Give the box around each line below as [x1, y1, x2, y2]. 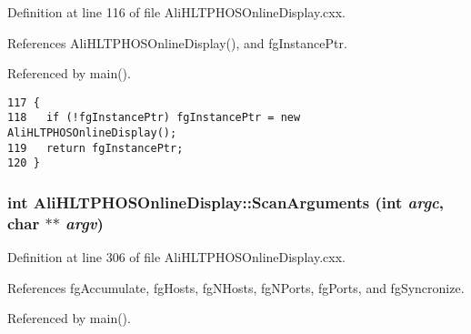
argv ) [65, 211, 104, 234]
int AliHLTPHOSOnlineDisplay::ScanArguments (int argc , [7, 190, 445, 213]
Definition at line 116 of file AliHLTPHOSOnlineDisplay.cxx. [7, 3, 346, 21]
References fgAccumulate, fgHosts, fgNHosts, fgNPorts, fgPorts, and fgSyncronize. [7, 278, 465, 297]
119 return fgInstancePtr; [7, 141, 184, 155]
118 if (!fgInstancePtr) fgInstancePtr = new [7, 111, 301, 125]
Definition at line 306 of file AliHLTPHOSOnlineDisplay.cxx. [7, 248, 346, 267]
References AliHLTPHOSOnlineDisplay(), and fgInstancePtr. [7, 33, 347, 52]
